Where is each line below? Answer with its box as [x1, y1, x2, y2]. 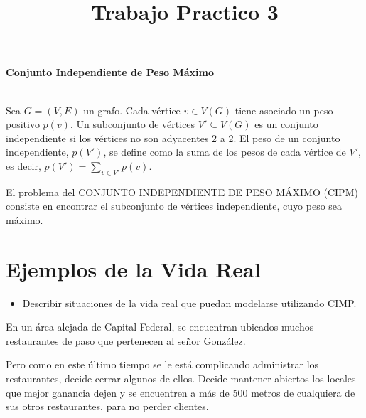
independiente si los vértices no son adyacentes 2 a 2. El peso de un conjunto [6, 130, 340, 145]
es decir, [6, 158, 41, 173]
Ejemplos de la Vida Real [6, 254, 261, 283]
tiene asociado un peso [235, 102, 333, 117]
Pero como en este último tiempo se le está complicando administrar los [6, 357, 319, 372]
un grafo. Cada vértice [83, 102, 181, 117]
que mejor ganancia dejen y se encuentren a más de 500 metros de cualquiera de [6, 385, 355, 400]
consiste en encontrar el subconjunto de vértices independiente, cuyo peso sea [6, 198, 343, 213]
